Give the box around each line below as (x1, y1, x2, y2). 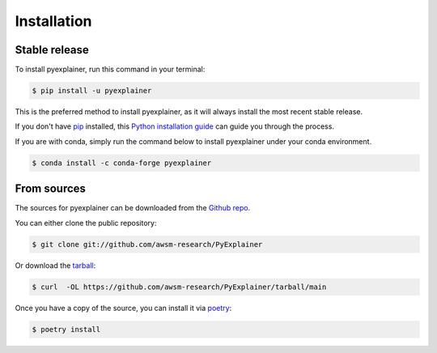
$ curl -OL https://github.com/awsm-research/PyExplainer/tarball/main (32, 282, 327, 291)
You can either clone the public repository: (15, 218, 157, 228)
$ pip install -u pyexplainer (32, 86, 152, 96)
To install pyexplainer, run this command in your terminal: (15, 65, 206, 74)
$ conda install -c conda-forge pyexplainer (32, 158, 212, 168)
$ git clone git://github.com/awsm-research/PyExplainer (32, 240, 263, 249)
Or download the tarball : (15, 260, 96, 270)
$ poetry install (32, 325, 101, 334)
